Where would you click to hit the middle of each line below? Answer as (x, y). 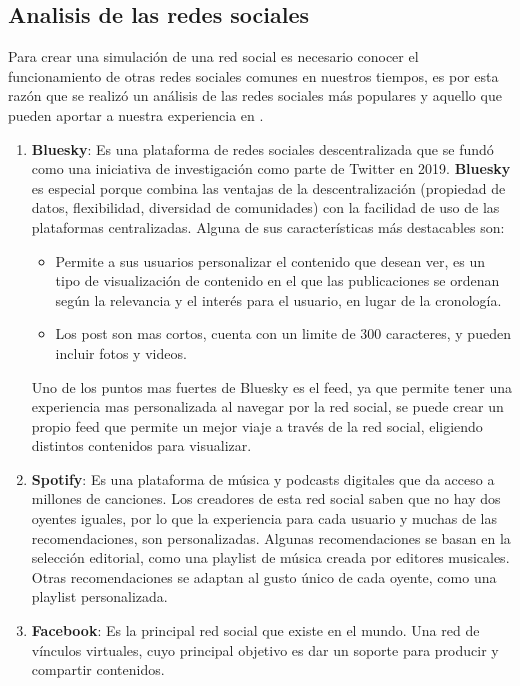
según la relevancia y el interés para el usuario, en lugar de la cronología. (278, 299)
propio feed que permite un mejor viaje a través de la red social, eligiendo (257, 425)
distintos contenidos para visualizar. (141, 445)
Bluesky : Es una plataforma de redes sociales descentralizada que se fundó (262, 148)
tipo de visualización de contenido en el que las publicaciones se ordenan (277, 280)
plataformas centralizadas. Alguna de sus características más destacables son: (268, 226)
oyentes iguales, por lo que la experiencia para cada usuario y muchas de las (264, 518)
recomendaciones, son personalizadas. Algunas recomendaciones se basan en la (271, 537)
